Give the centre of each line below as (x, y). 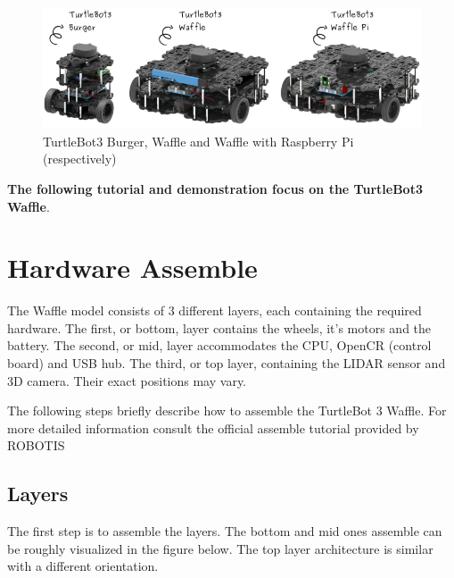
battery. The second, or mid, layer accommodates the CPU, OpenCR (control (219, 345)
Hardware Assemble (132, 268)
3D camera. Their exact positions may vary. (127, 380)
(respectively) (80, 159)
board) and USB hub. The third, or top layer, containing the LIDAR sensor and (227, 363)
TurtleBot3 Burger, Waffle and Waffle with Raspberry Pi (198, 141)
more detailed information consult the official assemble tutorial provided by (213, 427)
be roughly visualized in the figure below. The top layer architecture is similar (220, 548)
